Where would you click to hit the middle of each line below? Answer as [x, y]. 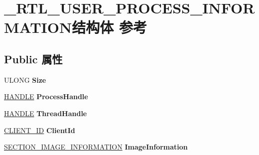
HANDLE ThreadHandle [46, 113]
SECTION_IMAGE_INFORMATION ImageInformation [96, 147]
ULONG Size [25, 79]
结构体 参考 [109, 27]
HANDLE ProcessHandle [46, 96]
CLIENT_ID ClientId [40, 130]
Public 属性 [33, 59]
